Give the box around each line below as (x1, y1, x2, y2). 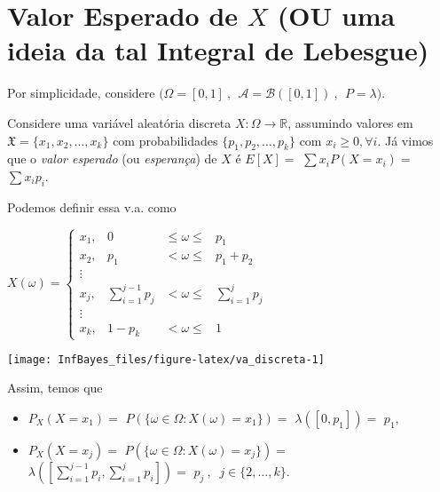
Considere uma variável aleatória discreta (7, 113, 232, 131)
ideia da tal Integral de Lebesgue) (7, 32, 429, 68)
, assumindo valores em (287, 113, 413, 131)
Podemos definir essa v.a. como (7, 197, 177, 216)
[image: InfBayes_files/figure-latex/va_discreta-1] (7, 353, 325, 366)
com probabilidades (113, 131, 218, 149)
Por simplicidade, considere (7, 83, 155, 102)
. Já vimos (377, 131, 434, 149)
